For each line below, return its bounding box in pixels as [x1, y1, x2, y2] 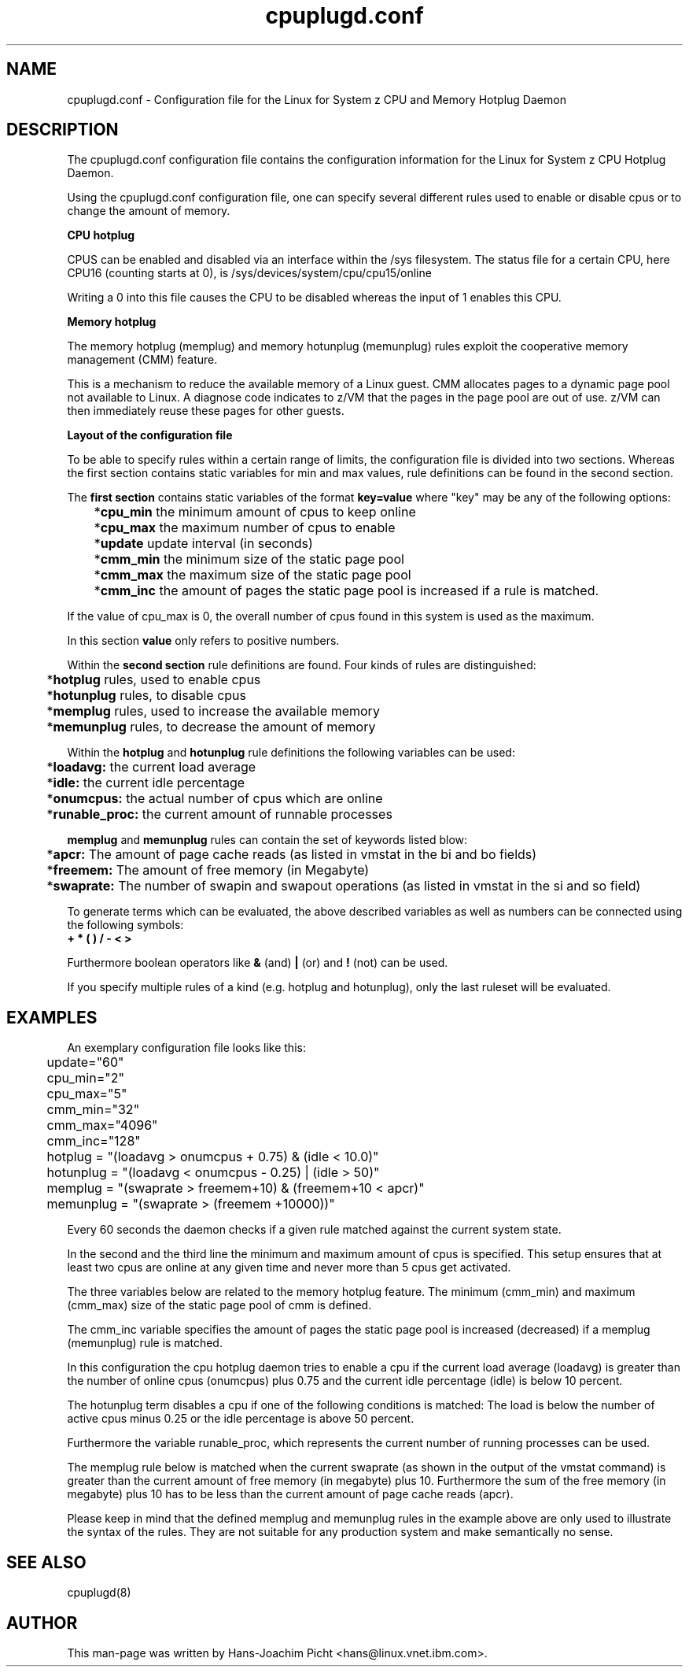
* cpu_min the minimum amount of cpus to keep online [94, 504, 416, 520]
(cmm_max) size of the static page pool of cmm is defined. [67, 1298, 372, 1312]
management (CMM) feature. [67, 353, 218, 367]
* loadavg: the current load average [46, 759, 256, 775]
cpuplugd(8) [67, 1586, 131, 1600]
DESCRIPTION [6, 120, 119, 140]
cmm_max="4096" [46, 1117, 158, 1134]
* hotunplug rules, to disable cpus [46, 687, 247, 704]
